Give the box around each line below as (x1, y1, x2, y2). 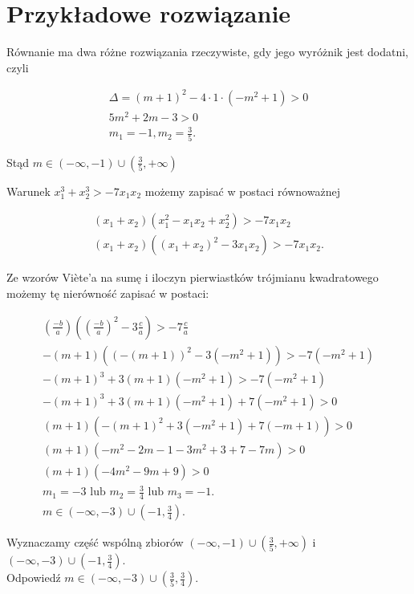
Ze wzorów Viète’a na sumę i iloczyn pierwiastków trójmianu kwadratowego (6, 269, 379, 286)
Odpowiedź (6, 569, 61, 586)
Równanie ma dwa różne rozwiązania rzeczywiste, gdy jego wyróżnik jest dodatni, (6, 43, 408, 60)
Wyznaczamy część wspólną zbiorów (6, 534, 184, 551)
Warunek (6, 182, 51, 199)
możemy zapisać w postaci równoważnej (144, 182, 340, 199)
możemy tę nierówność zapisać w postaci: (6, 285, 209, 302)
